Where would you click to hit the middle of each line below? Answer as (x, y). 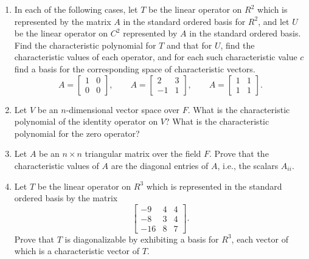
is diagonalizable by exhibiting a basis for (142, 239)
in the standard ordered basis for (184, 21)
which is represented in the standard (214, 186)
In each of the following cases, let (76, 9)
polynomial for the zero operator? (77, 133)
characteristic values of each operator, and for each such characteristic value (156, 57)
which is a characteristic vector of (77, 251)
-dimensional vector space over (123, 109)
